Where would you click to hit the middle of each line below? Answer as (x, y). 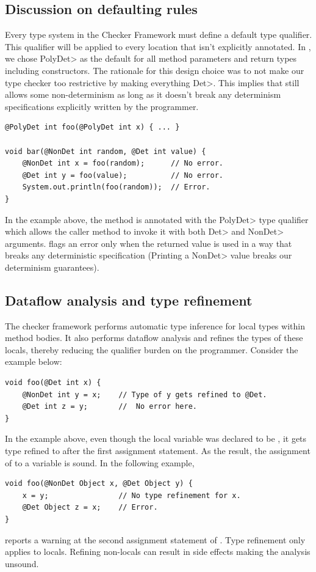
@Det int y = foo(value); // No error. (123, 175)
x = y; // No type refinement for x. (131, 495)
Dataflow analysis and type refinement (129, 300)
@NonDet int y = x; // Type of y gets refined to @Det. (145, 394)
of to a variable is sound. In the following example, (100, 462)
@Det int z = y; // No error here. (110, 407)
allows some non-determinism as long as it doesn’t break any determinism (143, 94)
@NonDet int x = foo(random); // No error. (123, 163)
